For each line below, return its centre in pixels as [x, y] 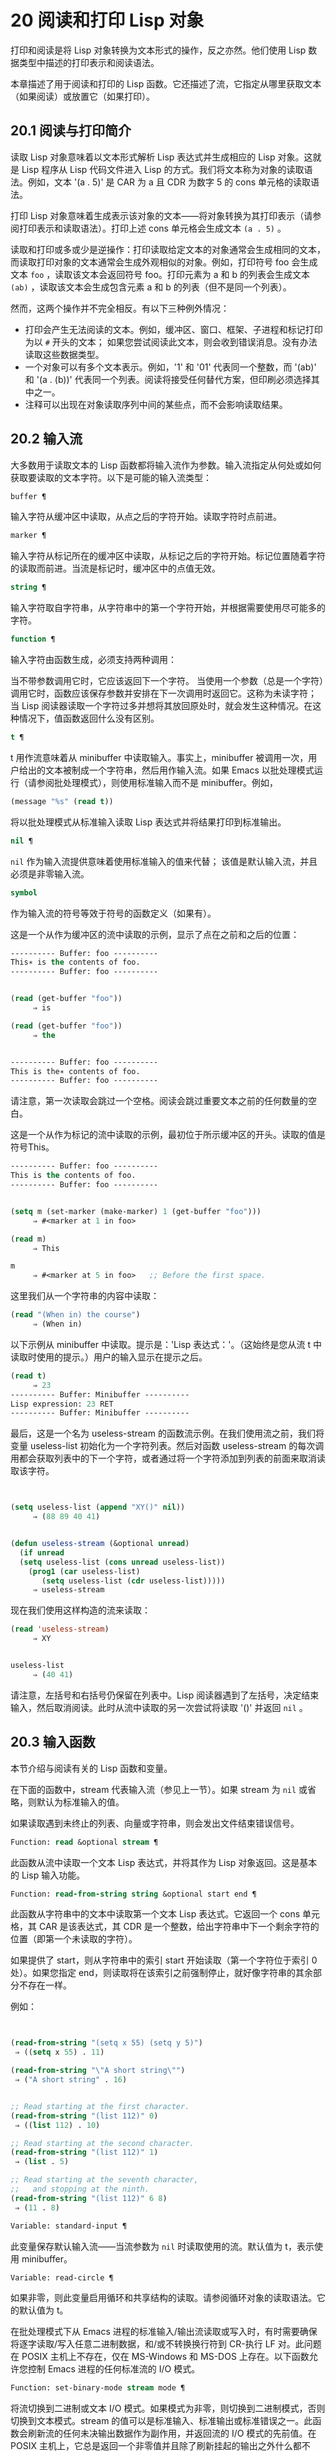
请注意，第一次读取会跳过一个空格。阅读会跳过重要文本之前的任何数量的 [159, 1101]
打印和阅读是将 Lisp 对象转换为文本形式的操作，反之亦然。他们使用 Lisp [158, 50]
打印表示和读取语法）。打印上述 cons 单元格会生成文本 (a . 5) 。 [152, 228]
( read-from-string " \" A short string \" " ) [98, 2071]
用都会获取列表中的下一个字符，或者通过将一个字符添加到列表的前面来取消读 [168, 1458]
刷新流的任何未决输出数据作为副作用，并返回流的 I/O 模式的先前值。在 [172, 2433]
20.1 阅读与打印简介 [71, 131]
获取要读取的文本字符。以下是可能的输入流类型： [111, 477]
